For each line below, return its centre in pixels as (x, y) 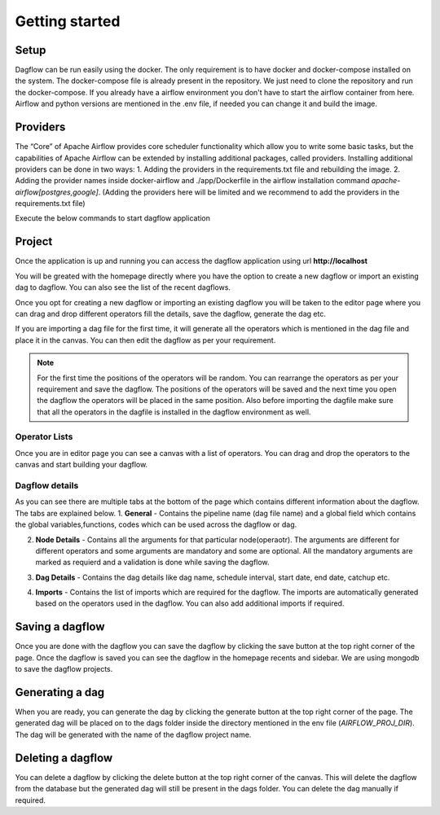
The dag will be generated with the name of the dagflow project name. (133, 734)
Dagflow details (47, 485)
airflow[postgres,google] (57, 192)
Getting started (68, 21)
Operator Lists (44, 437)
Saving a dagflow (60, 627)
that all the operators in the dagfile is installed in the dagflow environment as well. (174, 412)
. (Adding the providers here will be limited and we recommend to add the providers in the (249, 192)
